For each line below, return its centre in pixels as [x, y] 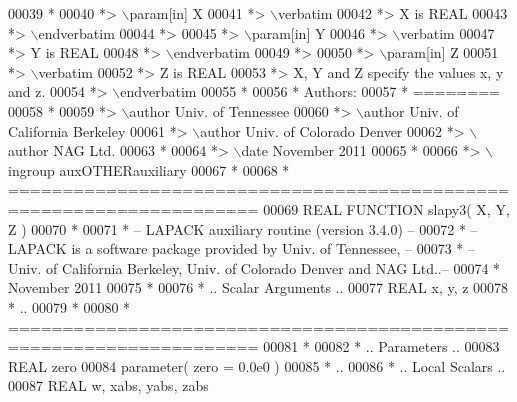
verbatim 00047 [447, 32]
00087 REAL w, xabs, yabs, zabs [108, 385]
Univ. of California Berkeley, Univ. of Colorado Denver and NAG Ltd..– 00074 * [254, 267]
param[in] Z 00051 [443, 52]
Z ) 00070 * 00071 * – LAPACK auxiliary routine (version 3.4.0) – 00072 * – [243, 228]
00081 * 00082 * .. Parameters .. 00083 [381, 346]
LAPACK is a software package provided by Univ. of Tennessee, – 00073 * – [242, 248]
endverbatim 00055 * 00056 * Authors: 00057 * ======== [310, 91]
